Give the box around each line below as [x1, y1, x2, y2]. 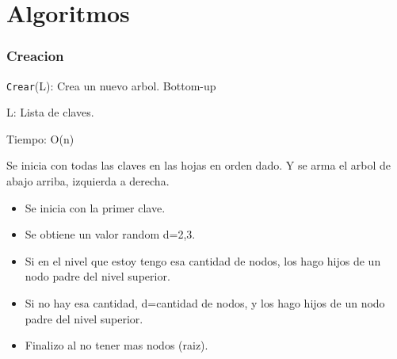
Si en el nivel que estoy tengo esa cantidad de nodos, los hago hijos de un [25, 252, 381, 269]
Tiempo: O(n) [6, 130, 74, 147]
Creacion [6, 46, 64, 66]
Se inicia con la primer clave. [25, 199, 166, 216]
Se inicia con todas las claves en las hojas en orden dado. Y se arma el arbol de [6, 157, 391, 174]
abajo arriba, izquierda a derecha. [6, 173, 170, 189]
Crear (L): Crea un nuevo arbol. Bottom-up [6, 77, 216, 94]
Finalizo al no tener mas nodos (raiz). [25, 337, 208, 353]
